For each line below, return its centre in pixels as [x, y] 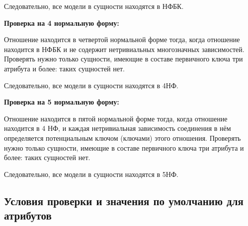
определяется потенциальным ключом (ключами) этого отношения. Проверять [123, 138]
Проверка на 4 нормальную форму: [62, 23]
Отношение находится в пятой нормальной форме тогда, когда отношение [116, 118]
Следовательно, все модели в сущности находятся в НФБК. [94, 6]
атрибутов [28, 215]
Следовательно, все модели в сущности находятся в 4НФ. [91, 85]
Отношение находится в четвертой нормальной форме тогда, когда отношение [122, 39]
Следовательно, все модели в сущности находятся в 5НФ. [91, 174]
